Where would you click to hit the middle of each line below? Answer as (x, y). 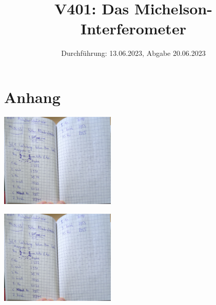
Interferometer (133, 28)
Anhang (32, 97)
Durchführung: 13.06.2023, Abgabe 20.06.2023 (133, 53)
